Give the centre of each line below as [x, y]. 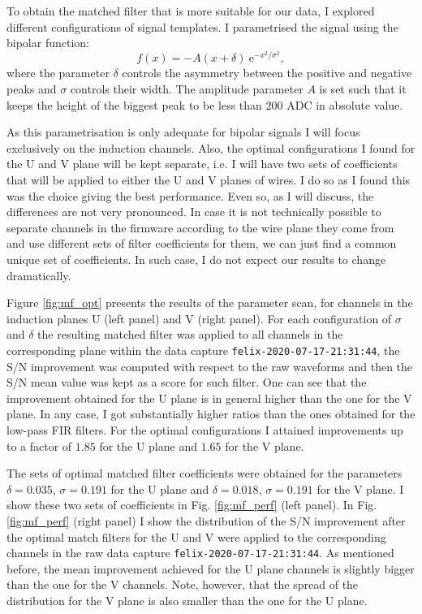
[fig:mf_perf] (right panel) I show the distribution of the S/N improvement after [206, 520]
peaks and [32, 89]
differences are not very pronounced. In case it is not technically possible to [194, 212]
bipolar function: [48, 43]
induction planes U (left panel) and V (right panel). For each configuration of [199, 318]
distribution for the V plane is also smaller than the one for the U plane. [187, 600]
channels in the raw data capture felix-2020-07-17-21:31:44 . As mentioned [200, 553]
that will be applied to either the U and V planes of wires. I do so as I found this [209, 179]
